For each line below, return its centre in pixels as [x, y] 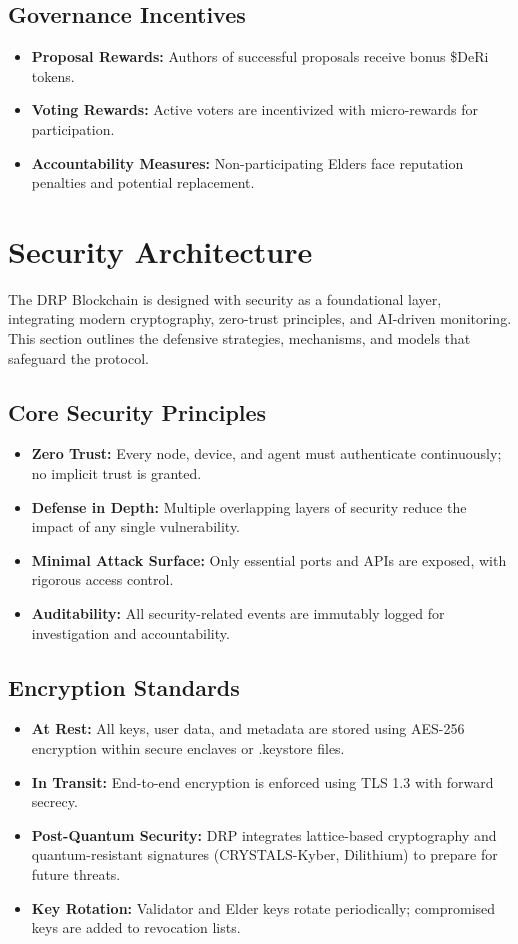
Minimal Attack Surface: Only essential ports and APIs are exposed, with [269, 559]
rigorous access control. [102, 579]
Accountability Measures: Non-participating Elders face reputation [247, 162]
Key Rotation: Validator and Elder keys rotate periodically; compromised [263, 907]
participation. [73, 128]
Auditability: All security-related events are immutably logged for [238, 613]
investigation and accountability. [130, 632]
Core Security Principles [137, 411]
